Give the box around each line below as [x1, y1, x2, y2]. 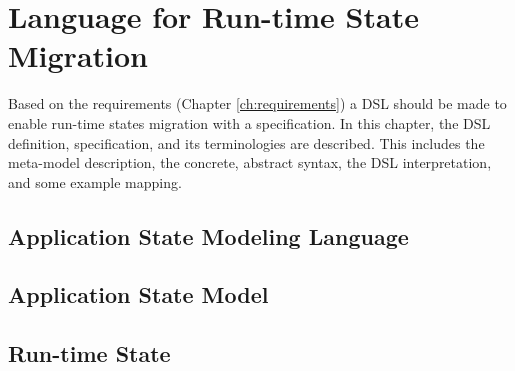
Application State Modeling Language [8, 220, 409, 251]
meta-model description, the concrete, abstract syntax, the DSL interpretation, [8, 152, 492, 173]
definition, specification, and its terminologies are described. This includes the [8, 132, 485, 153]
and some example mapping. [8, 171, 182, 192]
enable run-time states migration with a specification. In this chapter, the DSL [8, 112, 491, 133]
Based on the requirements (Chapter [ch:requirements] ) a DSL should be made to [8, 93, 507, 114]
